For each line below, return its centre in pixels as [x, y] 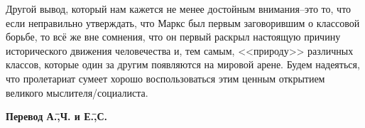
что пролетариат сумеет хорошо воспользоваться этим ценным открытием [165, 78]
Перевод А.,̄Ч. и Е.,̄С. [57, 116]
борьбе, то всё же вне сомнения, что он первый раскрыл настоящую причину [173, 37]
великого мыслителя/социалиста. [77, 92]
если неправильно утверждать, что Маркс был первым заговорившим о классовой [183, 22]
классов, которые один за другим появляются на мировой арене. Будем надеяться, [183, 64]
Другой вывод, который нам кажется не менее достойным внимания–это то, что [179, 9]
